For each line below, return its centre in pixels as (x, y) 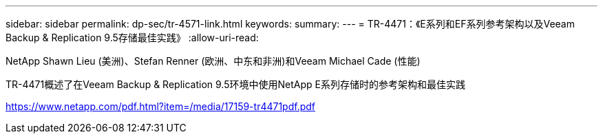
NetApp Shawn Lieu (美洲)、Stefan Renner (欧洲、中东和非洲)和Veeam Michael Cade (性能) (213, 61)
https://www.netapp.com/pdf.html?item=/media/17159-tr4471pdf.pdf (161, 106)
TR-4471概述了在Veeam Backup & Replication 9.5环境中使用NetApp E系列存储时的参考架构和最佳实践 (235, 84)
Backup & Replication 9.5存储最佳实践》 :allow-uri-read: (132, 38)
